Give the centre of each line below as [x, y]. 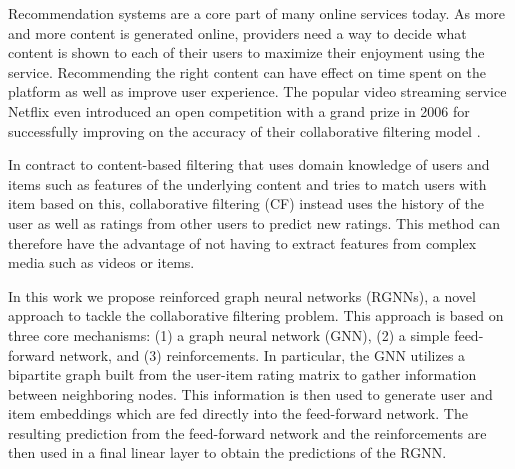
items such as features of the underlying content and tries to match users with [247, 183]
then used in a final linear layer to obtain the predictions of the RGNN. [227, 452]
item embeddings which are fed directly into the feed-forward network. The [238, 413]
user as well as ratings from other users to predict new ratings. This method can [254, 222]
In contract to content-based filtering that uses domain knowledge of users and [249, 164]
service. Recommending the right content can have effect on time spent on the [247, 71]
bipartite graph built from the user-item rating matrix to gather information [242, 374]
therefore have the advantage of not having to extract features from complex [242, 242]
